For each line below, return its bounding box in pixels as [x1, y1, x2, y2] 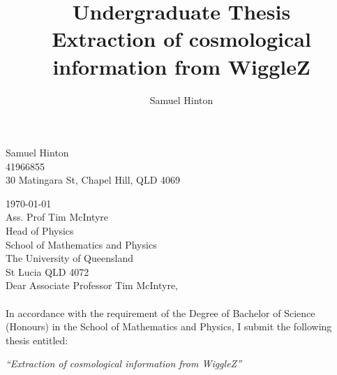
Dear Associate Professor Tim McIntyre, [6, 278, 178, 293]
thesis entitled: [6, 332, 68, 347]
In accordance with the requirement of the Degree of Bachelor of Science [6, 305, 315, 320]
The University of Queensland [6, 251, 133, 265]
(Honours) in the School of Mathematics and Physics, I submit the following [6, 319, 332, 334]
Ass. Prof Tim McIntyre [6, 209, 109, 224]
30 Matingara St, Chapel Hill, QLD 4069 [6, 172, 181, 187]
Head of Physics [6, 223, 74, 238]
